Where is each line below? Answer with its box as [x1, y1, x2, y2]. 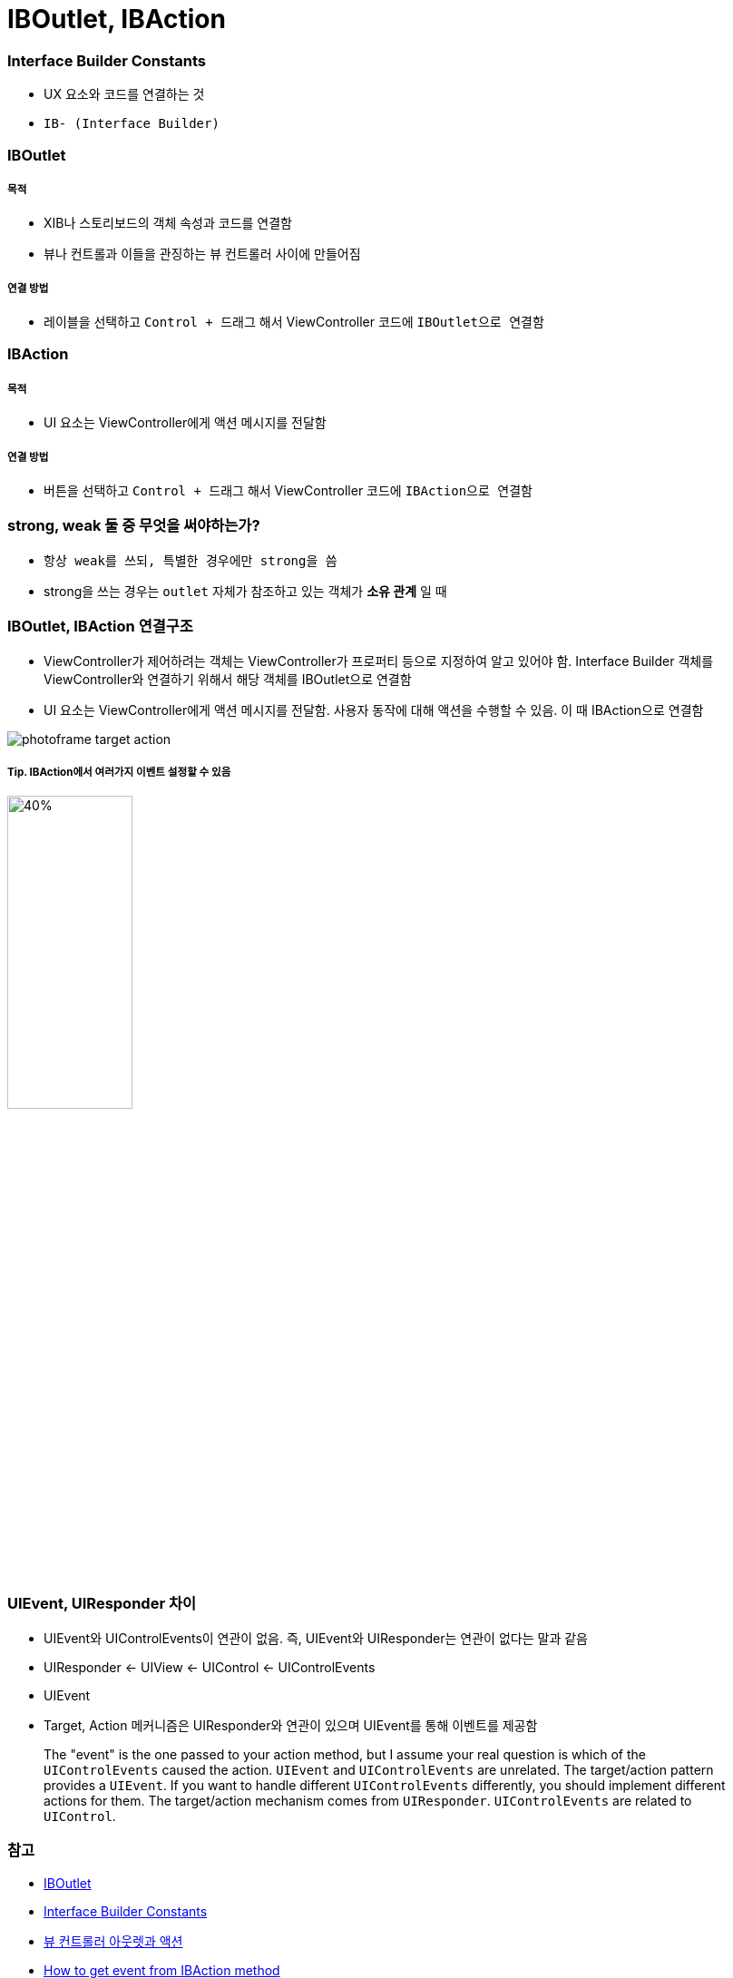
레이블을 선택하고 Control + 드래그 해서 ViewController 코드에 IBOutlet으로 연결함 [44, 314, 544, 330]
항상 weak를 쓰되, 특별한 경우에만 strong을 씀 [44, 553, 337, 568]
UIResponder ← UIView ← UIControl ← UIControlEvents [44, 1659, 376, 1675]
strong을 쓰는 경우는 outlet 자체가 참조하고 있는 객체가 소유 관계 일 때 [44, 583, 447, 599]
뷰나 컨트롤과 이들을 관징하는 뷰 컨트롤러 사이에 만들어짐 [44, 246, 361, 262]
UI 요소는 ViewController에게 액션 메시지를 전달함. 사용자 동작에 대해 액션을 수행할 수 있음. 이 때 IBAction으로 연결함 [44, 701, 704, 718]
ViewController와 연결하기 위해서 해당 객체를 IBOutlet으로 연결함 [44, 671, 412, 687]
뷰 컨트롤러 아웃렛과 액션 [44, 1933, 183, 1949]
